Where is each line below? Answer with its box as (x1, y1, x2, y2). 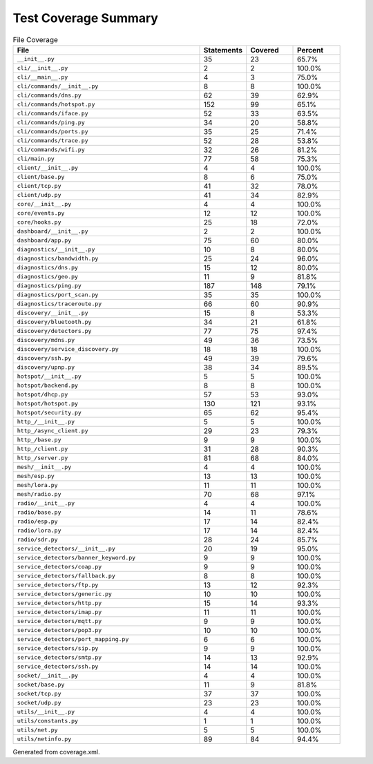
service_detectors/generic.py (17, 591, 112, 598)
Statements (203, 45, 243, 55)
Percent (297, 45, 324, 55)
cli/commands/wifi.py (17, 146, 86, 153)
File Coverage (12, 35, 59, 44)
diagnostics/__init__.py (17, 246, 95, 254)
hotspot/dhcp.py (17, 391, 68, 399)
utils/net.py (17, 726, 58, 734)
